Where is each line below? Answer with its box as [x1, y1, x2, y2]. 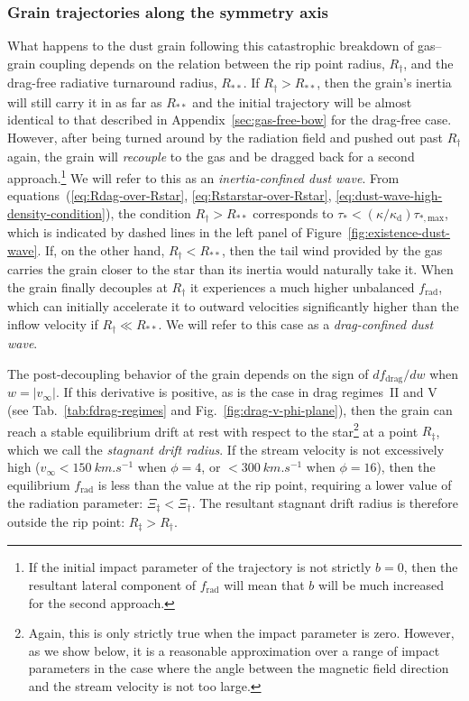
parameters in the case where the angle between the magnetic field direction [28, 659, 449, 678]
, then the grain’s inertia [317, 73, 452, 92]
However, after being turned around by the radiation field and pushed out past [7, 127, 444, 146]
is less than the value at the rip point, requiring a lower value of [97, 475, 452, 493]
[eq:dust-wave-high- [336, 186, 443, 205]
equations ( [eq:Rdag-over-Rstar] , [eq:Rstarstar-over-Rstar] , [7, 186, 332, 205]
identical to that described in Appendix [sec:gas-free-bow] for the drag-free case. [7, 110, 452, 129]
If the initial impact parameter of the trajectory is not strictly [28, 558, 372, 576]
